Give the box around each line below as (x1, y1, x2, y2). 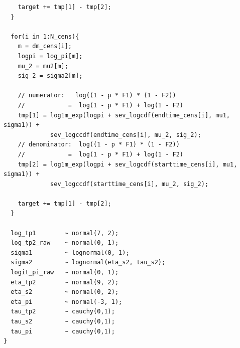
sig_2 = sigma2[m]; (18, 72, 83, 80)
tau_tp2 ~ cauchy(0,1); (11, 308, 115, 315)
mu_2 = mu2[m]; (18, 62, 68, 70)
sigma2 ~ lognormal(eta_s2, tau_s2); (11, 259, 166, 266)
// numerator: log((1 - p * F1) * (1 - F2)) (18, 92, 176, 99)
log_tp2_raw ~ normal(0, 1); (11, 239, 119, 247)
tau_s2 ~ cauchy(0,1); (11, 318, 115, 325)
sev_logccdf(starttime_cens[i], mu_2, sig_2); (50, 180, 209, 188)
